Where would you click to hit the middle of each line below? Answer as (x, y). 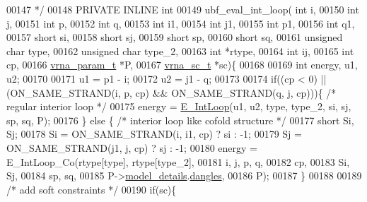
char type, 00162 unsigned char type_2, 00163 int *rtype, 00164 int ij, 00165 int (180, 50)
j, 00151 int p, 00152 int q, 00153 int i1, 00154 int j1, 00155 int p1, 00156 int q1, (181, 23)
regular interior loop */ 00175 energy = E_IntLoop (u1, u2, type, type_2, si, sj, (179, 106)
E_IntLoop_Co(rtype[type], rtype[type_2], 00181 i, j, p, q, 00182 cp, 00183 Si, (178, 161)
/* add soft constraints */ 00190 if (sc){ (92, 189)
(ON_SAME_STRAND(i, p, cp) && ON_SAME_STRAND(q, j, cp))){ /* (171, 92)
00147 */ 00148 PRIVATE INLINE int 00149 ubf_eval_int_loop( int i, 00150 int (183, 9)
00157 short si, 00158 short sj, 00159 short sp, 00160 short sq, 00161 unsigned (175, 37)
